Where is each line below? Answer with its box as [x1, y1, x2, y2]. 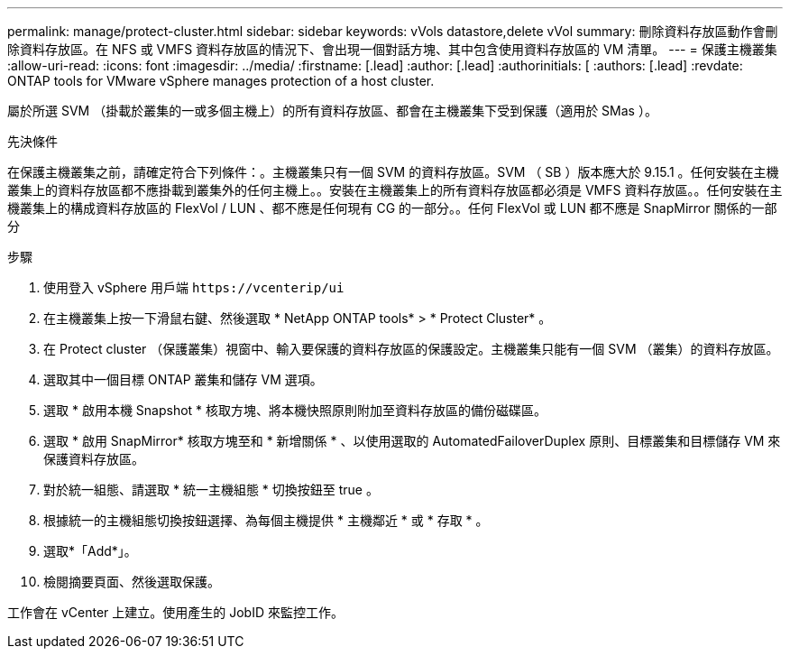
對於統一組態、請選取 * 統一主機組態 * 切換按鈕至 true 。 [43, 482, 379, 497]
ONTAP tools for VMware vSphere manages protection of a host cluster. [7, 73, 435, 88]
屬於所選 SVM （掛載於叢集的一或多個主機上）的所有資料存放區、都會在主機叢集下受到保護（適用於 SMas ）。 [7, 103, 657, 118]
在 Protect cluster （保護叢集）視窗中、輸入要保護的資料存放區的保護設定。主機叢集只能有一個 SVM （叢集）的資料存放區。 [43, 341, 779, 356]
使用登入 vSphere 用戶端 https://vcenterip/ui [43, 280, 344, 295]
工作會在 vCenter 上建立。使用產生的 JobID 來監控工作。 [7, 605, 344, 620]
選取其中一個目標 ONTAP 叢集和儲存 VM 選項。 [43, 372, 323, 387]
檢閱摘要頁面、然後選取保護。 [43, 574, 220, 589]
